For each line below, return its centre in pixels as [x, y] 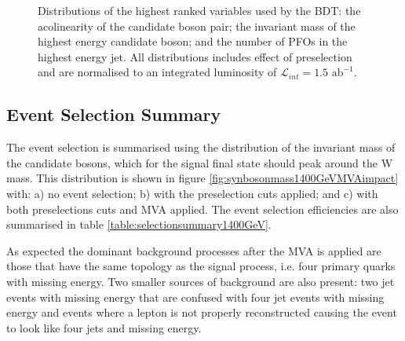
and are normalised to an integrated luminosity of [157, 72]
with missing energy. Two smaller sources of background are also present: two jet [201, 281]
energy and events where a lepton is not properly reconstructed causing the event [202, 312]
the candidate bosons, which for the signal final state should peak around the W [200, 162]
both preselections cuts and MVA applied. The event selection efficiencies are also [202, 209]
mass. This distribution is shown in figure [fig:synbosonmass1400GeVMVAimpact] [202, 178]
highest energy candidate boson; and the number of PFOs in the [193, 41]
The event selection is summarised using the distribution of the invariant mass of [201, 147]
